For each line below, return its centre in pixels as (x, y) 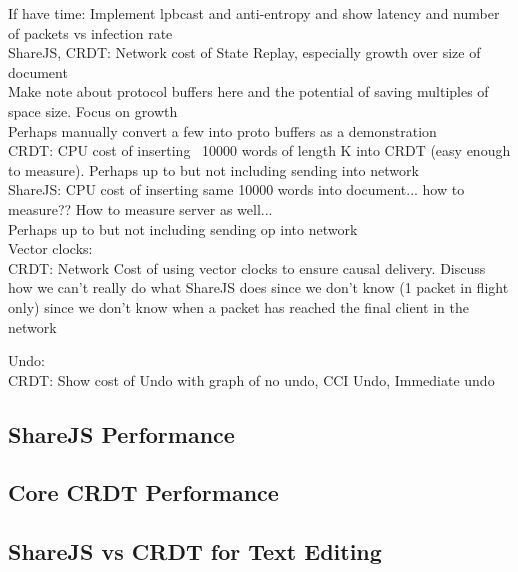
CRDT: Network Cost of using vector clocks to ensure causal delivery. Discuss (247, 267)
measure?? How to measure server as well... (140, 208)
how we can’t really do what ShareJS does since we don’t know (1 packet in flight (258, 287)
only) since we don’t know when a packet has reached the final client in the (238, 306)
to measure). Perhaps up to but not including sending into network (213, 169)
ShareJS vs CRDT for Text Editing (195, 551)
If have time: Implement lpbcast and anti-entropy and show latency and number (254, 13)
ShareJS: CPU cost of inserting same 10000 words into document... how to (236, 189)
